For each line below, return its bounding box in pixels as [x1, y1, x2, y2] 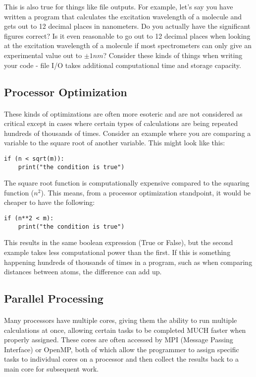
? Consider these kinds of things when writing [103, 50, 243, 60]
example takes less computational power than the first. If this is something [4, 247, 231, 257]
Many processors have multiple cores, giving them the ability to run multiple [4, 315, 237, 325]
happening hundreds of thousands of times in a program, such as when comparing [4, 256, 253, 267]
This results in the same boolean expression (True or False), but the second [4, 237, 233, 248]
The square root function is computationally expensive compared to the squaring [4, 178, 250, 188]
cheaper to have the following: [4, 197, 95, 207]
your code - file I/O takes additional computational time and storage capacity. [4, 60, 241, 70]
